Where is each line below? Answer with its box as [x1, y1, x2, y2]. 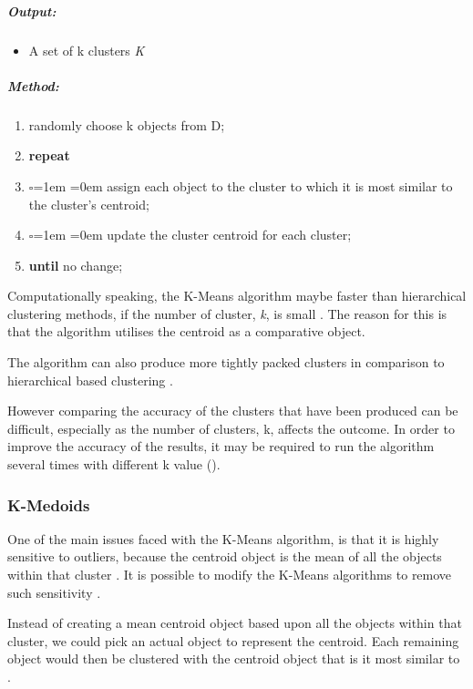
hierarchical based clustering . [7, 370, 173, 389]
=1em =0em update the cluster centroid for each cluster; [33, 225, 352, 244]
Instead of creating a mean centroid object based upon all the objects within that [7, 613, 462, 632]
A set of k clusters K [28, 40, 145, 59]
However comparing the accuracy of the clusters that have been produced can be [7, 401, 458, 420]
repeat [28, 146, 70, 165]
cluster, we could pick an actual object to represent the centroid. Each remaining [7, 631, 459, 650]
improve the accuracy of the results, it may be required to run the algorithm [7, 437, 435, 456]
